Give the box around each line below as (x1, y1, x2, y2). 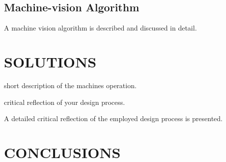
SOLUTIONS (4, 51, 97, 71)
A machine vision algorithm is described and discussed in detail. (4, 23, 197, 33)
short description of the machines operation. (4, 80, 137, 90)
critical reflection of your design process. (4, 97, 125, 107)
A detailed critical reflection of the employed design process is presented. (4, 113, 223, 124)
